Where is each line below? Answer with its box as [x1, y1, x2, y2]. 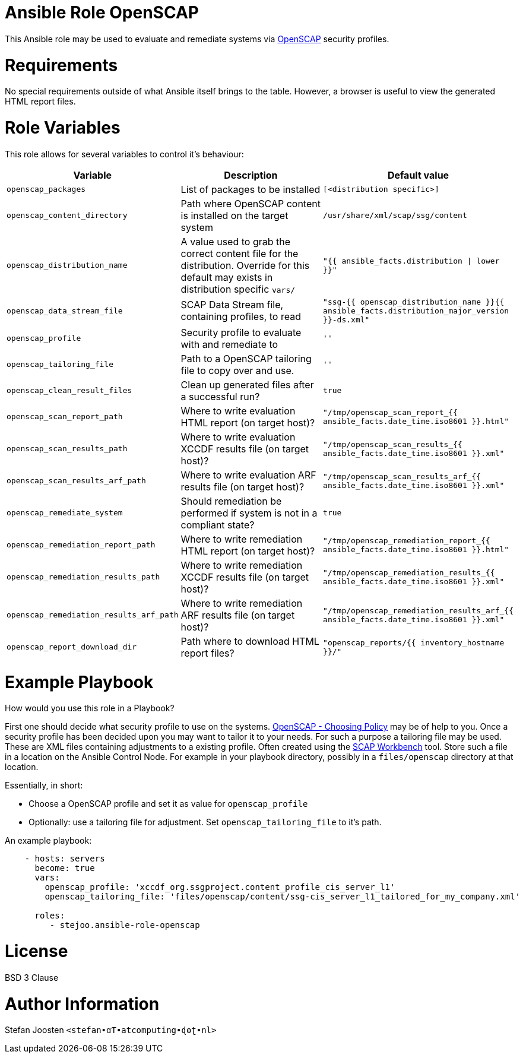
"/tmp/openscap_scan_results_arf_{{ [323, 471, 481, 481]
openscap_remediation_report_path [7, 540, 156, 550]
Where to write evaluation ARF [180, 468, 316, 481]
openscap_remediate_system [7, 508, 123, 518]
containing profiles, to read [180, 311, 301, 323]
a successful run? [180, 390, 260, 403]
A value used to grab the [180, 235, 291, 248]
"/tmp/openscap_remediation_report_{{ [323, 536, 490, 545]
